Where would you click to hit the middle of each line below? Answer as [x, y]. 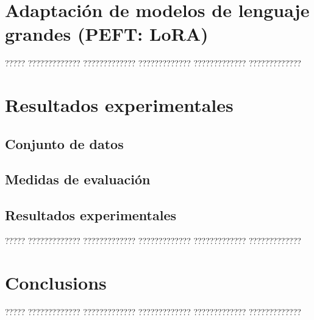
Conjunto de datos [64, 143]
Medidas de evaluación [78, 179]
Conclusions [56, 282]
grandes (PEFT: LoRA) [107, 34]
